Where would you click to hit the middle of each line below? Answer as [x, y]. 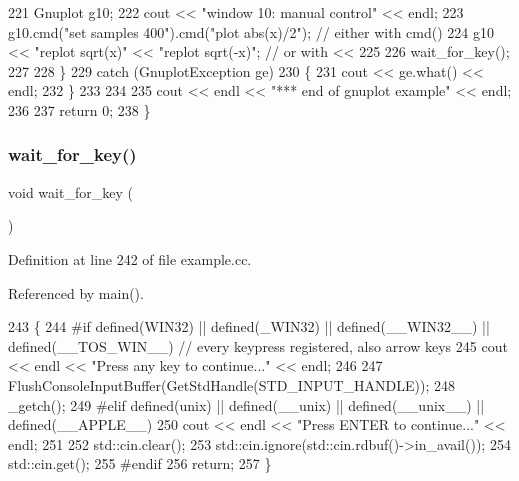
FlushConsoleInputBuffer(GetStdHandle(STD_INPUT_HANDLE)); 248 [231, 384]
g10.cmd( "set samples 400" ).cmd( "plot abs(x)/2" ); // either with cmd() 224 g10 [251, 31]
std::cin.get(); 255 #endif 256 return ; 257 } [140, 463]
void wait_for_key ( [70, 191]
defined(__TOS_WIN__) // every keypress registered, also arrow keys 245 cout [258, 345]
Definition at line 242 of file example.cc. [130, 258]
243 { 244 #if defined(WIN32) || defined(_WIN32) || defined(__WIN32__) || [249, 326]
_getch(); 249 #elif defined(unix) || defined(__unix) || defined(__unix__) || [246, 404]
